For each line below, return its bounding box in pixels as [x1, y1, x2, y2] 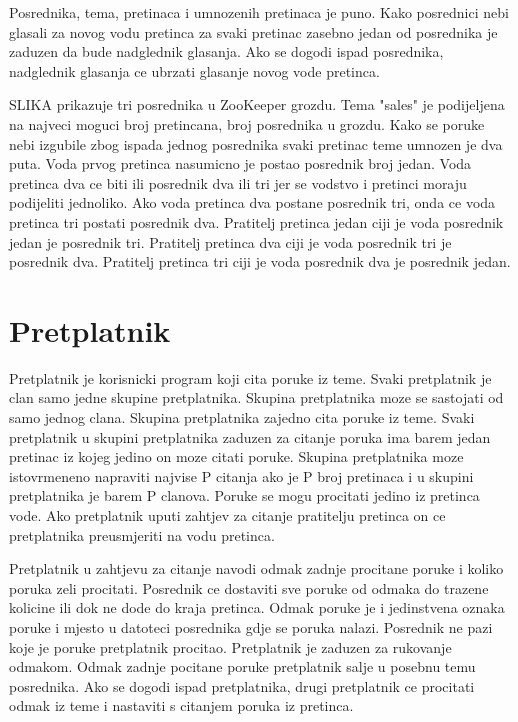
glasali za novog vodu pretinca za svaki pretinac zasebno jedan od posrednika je [9, 21, 498, 42]
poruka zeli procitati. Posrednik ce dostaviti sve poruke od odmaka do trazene [9, 577, 489, 598]
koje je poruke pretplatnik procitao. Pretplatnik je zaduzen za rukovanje [9, 636, 452, 657]
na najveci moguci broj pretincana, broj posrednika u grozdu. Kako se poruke [9, 113, 485, 134]
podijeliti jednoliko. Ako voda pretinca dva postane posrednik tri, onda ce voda [9, 192, 496, 213]
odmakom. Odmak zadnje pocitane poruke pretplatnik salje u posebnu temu [9, 656, 476, 677]
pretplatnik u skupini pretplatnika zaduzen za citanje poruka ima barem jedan [9, 426, 491, 447]
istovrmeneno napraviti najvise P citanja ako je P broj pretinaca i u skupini [9, 465, 474, 486]
